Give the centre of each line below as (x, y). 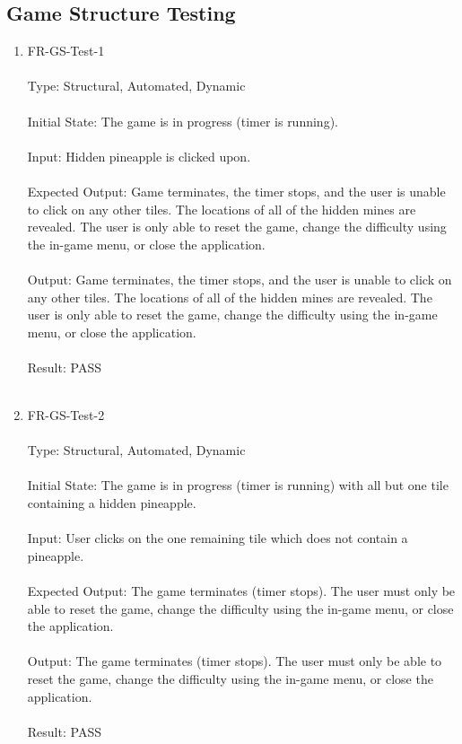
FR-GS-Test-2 (66, 415)
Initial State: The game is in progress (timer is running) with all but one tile (238, 485)
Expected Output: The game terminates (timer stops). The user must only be (241, 591)
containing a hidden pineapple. (112, 503)
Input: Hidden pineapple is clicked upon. (139, 156)
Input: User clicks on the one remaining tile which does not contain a (218, 538)
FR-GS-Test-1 (66, 51)
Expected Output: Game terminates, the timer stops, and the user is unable (236, 191)
